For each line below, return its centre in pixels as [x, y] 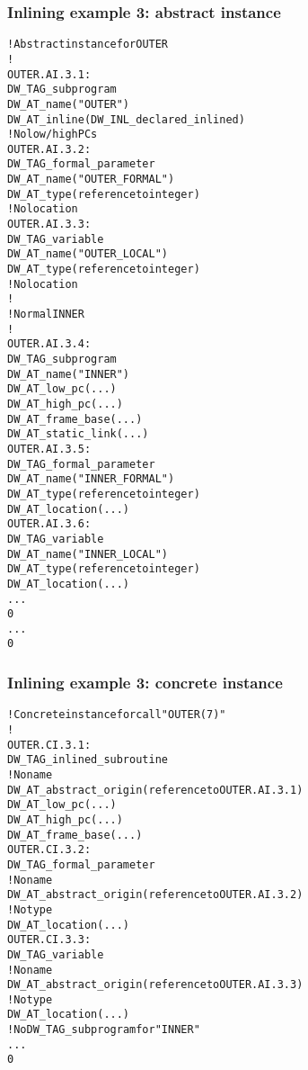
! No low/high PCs [53, 135]
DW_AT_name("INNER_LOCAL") [88, 554]
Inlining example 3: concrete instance [145, 683]
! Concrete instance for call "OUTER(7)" [117, 715]
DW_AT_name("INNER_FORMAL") [91, 479]
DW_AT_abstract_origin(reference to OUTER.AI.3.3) [155, 985]
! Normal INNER [46, 315]
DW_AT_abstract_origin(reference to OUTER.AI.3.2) [155, 895]
